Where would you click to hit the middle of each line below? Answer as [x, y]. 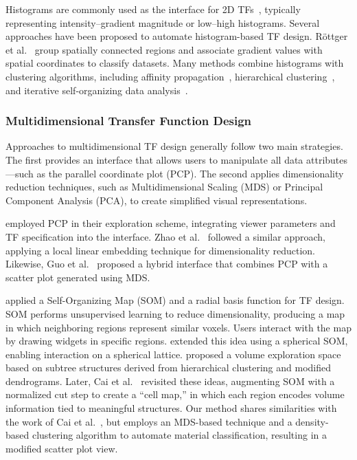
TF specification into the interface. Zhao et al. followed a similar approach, [165, 236]
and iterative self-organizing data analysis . [97, 90]
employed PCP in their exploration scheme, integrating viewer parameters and [171, 223]
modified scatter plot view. [62, 448]
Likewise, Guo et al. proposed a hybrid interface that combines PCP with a [167, 264]
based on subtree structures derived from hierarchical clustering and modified [168, 368]
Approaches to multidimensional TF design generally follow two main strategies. [174, 146]
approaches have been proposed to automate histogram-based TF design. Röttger [177, 36]
